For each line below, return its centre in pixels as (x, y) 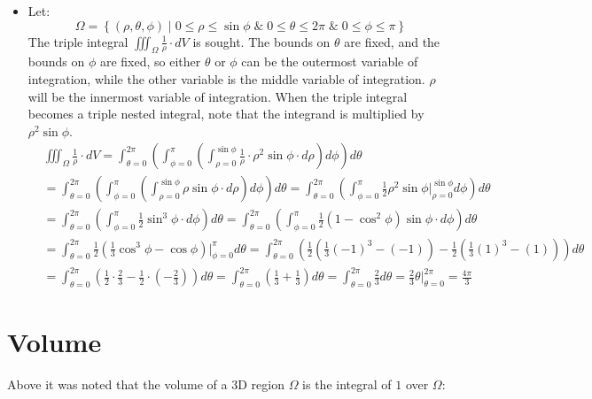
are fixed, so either (150, 61)
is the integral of (347, 384)
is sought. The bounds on (261, 41)
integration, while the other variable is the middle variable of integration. (226, 79)
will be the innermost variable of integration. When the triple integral (218, 96)
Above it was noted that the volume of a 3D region (146, 384)
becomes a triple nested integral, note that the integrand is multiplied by (226, 114)
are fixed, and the (392, 41)
